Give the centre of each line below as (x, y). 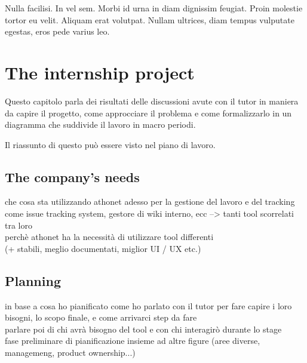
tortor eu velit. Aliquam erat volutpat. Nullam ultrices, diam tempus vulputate (150, 19)
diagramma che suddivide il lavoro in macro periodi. (100, 124)
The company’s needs (72, 176)
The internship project (100, 72)
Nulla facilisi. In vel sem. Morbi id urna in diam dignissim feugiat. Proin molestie (154, 8)
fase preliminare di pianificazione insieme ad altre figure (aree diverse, (133, 341)
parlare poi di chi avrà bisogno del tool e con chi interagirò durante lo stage (143, 329)
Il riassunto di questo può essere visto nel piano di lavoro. (110, 144)
